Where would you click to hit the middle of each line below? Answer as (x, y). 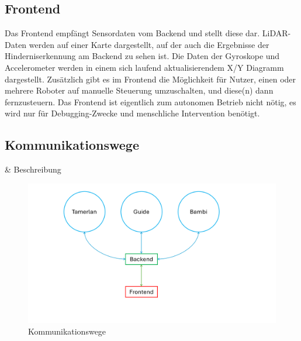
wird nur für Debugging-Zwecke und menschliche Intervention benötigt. (132, 113)
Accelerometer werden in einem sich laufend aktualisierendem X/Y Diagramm (144, 67)
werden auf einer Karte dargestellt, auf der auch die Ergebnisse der (149, 44)
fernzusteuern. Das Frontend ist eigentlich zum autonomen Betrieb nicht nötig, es (150, 101)
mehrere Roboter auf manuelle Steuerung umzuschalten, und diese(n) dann (139, 90)
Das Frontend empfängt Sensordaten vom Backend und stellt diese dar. (132, 33)
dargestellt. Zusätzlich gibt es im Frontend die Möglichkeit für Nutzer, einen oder (150, 79)
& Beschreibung (33, 169)
